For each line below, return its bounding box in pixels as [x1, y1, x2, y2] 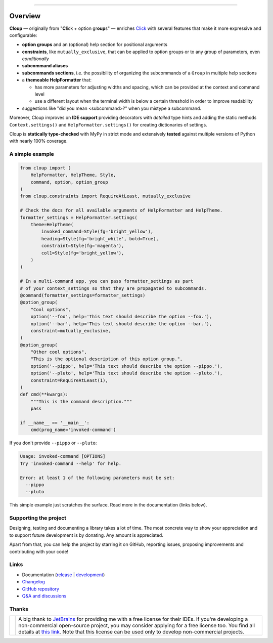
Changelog [22, 579, 45, 585]
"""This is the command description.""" [30, 399, 132, 404]
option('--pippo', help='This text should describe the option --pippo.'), [30, 363, 223, 369]
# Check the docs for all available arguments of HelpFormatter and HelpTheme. [20, 207, 223, 213]
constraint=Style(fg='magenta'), [41, 243, 124, 249]
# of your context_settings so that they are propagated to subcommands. [20, 285, 207, 291]
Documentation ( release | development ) [22, 572, 105, 578]
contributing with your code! [9, 548, 68, 554]
